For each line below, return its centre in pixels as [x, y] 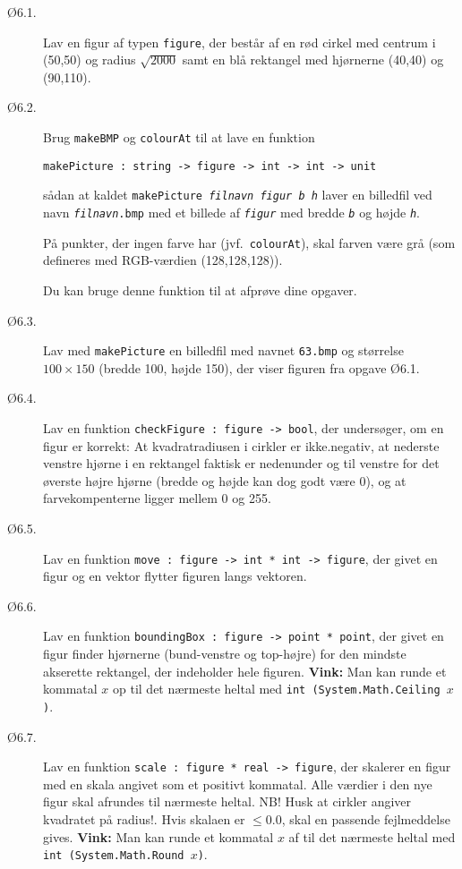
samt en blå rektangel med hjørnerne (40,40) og [313, 60]
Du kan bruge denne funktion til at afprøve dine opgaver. [200, 290]
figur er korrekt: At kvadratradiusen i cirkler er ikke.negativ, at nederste [241, 445]
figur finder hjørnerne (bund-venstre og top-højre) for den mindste [225, 654]
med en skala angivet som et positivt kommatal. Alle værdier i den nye [238, 784]
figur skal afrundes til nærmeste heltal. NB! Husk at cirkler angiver [227, 801]
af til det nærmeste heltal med [372, 836]
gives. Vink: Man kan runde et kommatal [158, 836]
